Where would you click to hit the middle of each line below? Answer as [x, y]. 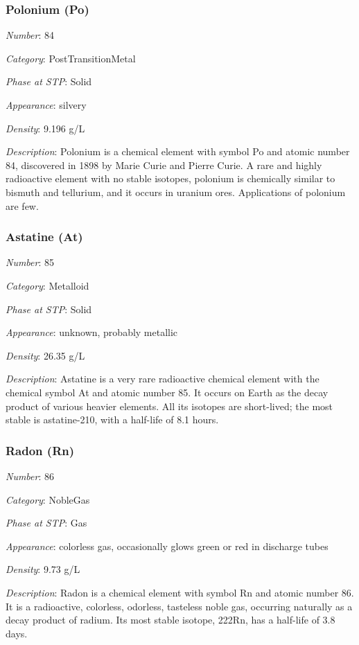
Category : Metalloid [47, 285]
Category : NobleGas [48, 499]
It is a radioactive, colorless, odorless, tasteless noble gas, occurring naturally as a [179, 606]
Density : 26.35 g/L [45, 355]
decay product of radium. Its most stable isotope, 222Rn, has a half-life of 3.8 [170, 620]
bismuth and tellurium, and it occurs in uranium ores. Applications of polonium [176, 192]
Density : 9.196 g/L [45, 128]
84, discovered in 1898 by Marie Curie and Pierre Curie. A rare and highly [164, 165]
